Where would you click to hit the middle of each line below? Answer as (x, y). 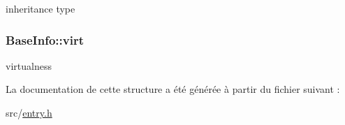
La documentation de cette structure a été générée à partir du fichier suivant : (173, 89)
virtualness (29, 65)
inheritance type (41, 8)
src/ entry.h (29, 112)
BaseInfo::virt (45, 39)
